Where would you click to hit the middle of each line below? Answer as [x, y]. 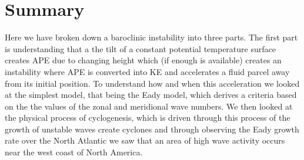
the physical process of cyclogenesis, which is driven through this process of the [148, 118]
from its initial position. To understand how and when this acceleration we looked [152, 83]
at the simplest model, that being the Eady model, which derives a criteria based [151, 95]
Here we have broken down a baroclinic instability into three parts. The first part [151, 37]
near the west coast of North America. [74, 152]
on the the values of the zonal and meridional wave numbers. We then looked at [149, 106]
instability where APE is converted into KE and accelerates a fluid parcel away [147, 71]
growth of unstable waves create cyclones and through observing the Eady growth [152, 129]
